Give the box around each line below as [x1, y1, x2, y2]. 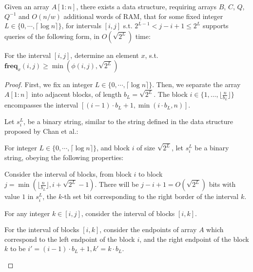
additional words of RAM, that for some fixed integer [63, 11, 223, 21]
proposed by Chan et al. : [4, 126, 78, 136]
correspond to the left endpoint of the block [4, 234, 135, 244]
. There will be [95, 179, 139, 189]
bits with [209, 179, 236, 189]
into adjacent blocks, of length [31, 89, 122, 99]
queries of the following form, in [4, 31, 100, 41]
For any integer [4, 208, 50, 218]
